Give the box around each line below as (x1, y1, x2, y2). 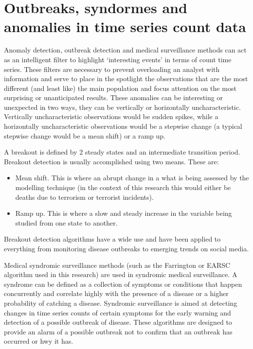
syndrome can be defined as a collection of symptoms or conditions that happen (4, 279, 242, 289)
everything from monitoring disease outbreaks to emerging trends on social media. (4, 244, 249, 253)
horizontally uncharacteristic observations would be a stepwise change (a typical (4, 121, 242, 131)
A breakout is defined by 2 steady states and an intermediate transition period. (4, 147, 240, 157)
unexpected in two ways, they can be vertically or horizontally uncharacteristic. (4, 102, 241, 112)
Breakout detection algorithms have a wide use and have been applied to (4, 234, 221, 244)
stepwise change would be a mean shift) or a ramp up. (4, 130, 166, 140)
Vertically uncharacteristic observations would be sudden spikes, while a (4, 111, 218, 122)
